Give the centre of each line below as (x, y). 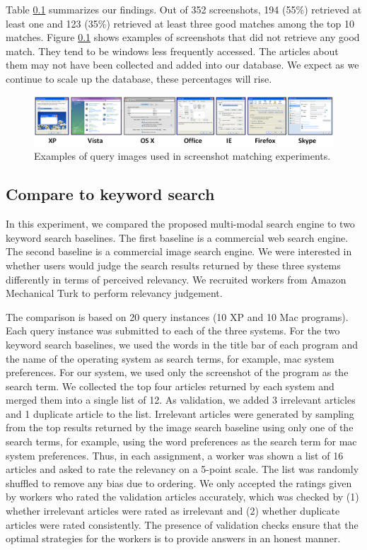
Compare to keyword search (110, 194)
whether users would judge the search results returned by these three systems (173, 265)
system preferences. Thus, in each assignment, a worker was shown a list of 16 (175, 455)
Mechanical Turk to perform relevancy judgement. (114, 293)
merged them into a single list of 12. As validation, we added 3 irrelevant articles (181, 400)
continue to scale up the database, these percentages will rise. (139, 78)
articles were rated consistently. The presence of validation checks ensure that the (182, 524)
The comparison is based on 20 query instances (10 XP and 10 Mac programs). (177, 316)
